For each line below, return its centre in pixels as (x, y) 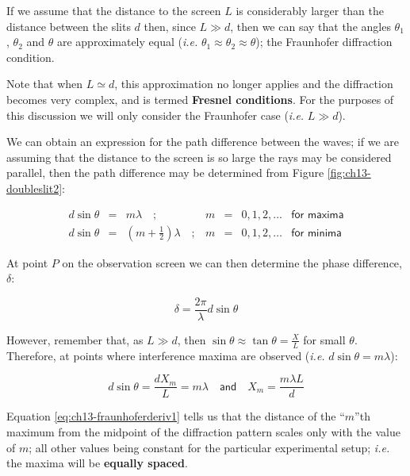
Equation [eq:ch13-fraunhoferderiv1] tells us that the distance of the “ (176, 416)
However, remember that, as (75, 339)
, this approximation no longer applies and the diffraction (254, 84)
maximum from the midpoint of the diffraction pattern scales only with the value (203, 431)
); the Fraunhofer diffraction (324, 42)
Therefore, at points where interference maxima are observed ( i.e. (166, 355)
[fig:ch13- (349, 173)
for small (324, 339)
